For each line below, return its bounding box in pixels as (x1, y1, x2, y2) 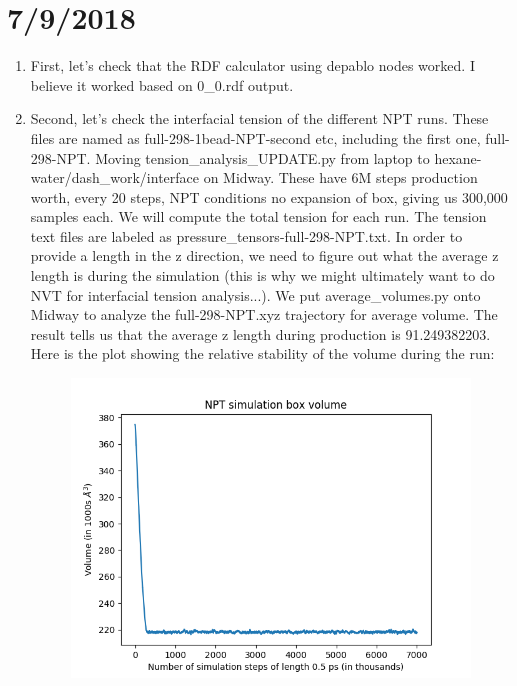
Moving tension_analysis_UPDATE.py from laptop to (95, 147, 430, 168)
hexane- (434, 147, 482, 168)
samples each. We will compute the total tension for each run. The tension (30, 206, 487, 227)
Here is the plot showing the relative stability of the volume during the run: (30, 343, 495, 364)
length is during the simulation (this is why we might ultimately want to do (30, 265, 495, 286)
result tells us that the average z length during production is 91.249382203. (30, 323, 491, 344)
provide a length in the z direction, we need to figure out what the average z (30, 245, 499, 266)
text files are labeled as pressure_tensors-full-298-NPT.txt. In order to (30, 225, 463, 246)
